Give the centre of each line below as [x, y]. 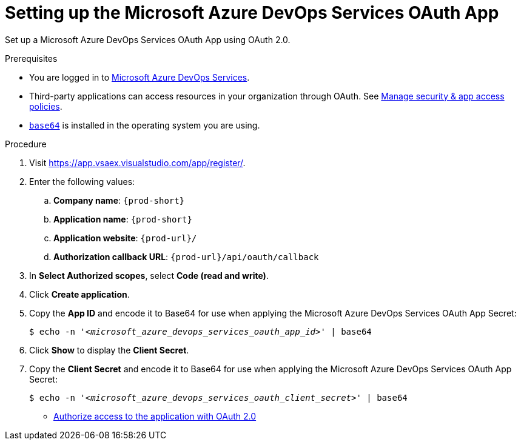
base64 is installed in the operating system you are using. [145, 125]
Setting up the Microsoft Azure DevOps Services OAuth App [252, 13]
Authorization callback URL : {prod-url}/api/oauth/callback [186, 256]
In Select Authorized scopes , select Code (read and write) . [149, 275]
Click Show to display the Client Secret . [109, 350]
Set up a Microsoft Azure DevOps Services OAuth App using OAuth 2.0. [148, 39]
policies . [46, 106]
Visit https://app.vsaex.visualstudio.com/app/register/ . [137, 162]
